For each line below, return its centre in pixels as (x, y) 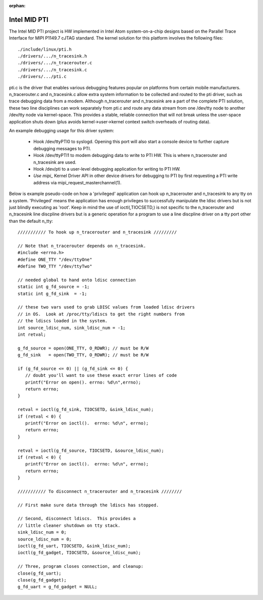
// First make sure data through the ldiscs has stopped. (88, 505)
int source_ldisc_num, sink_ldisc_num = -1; (72, 328)
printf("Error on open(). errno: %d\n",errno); (83, 382)
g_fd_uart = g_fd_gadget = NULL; (57, 587)
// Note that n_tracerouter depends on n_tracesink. (82, 246)
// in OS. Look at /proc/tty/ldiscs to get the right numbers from (101, 314)
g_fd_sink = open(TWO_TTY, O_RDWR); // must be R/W (83, 355)
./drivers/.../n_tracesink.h (52, 56)
